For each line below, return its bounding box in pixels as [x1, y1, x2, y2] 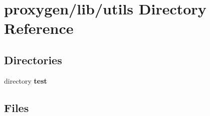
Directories [4, 52, 62, 67]
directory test [4, 75, 47, 86]
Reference [4, 18, 74, 38]
